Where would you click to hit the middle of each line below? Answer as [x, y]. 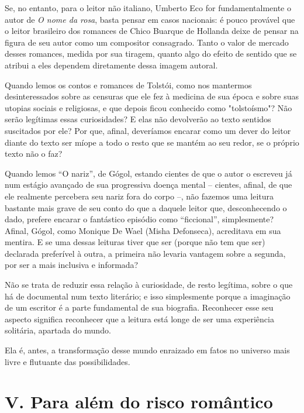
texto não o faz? [34, 154]
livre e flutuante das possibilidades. [68, 361]
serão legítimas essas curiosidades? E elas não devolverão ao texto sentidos [138, 119]
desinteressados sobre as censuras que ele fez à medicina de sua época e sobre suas [152, 96]
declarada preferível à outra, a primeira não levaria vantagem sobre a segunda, [145, 253]
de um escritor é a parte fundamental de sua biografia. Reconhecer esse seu [139, 307]
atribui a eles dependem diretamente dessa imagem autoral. [111, 65]
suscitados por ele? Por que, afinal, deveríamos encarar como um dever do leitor [148, 130]
